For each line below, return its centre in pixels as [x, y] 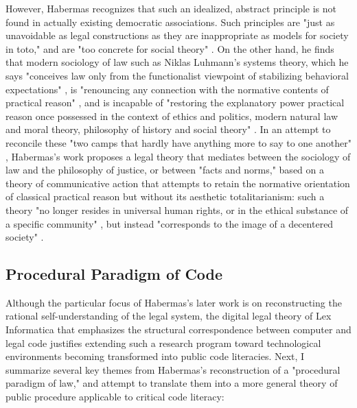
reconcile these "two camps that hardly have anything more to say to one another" [178, 142]
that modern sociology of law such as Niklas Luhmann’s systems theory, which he [177, 62]
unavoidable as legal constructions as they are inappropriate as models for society [177, 35]
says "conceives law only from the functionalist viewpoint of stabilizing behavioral [177, 75]
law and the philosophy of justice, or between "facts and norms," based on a [165, 170]
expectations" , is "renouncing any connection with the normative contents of [167, 89]
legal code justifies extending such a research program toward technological [163, 343]
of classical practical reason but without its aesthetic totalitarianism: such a [165, 196]
